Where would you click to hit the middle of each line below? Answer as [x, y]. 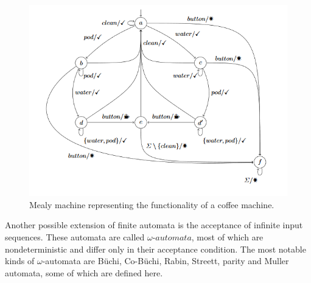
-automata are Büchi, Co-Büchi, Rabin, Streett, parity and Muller [166, 261]
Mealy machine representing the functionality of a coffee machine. [152, 204]
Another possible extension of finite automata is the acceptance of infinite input [154, 225]
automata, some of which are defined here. [84, 272]
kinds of [20, 261]
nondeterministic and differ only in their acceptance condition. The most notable [155, 249]
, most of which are [227, 236]
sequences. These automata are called [75, 236]
